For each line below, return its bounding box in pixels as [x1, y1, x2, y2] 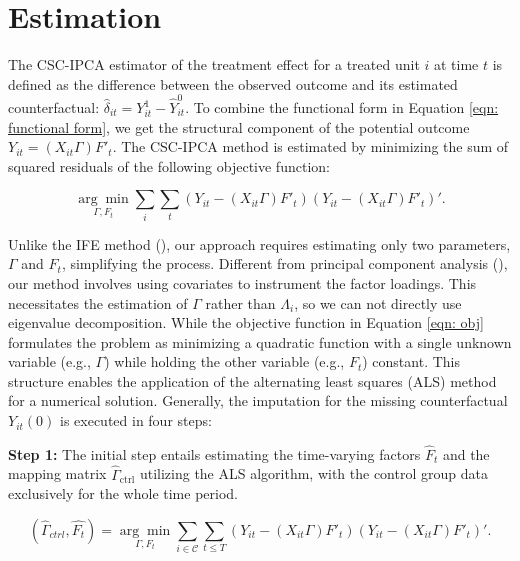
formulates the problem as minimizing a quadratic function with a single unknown [8, 331, 512, 352]
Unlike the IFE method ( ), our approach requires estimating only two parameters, [8, 233, 511, 254]
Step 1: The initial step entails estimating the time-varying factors [8, 443, 421, 464]
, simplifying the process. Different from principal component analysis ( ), [61, 253, 508, 274]
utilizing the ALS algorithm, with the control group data [139, 463, 488, 484]
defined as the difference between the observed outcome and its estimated [8, 73, 458, 94]
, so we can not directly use [294, 292, 462, 313]
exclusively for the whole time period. [8, 483, 238, 504]
